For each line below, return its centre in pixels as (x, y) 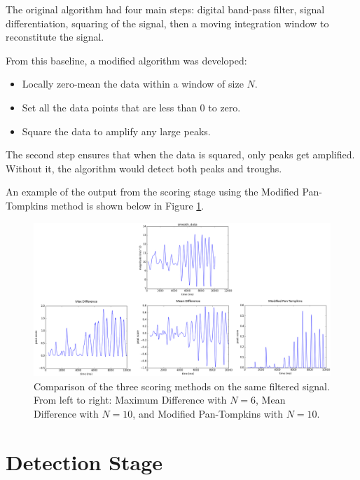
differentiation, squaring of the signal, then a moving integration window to (167, 23)
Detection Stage (84, 461)
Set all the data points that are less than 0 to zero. (131, 107)
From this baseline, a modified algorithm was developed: (126, 60)
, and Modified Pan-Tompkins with (208, 413)
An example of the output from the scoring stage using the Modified (152, 192)
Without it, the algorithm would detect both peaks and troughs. (144, 168)
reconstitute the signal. (55, 37)
